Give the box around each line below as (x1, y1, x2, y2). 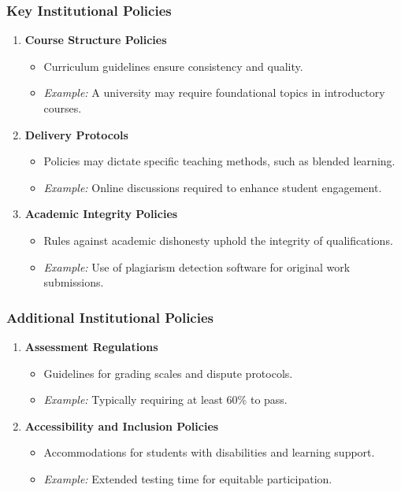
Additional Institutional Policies (6, 307, 213, 327)
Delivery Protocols (24, 126, 128, 142)
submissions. (43, 274, 104, 290)
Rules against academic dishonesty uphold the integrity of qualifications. (43, 231, 393, 248)
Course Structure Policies (24, 31, 167, 48)
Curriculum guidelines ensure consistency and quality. (43, 57, 303, 74)
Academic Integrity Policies (24, 205, 178, 222)
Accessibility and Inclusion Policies (24, 417, 219, 434)
